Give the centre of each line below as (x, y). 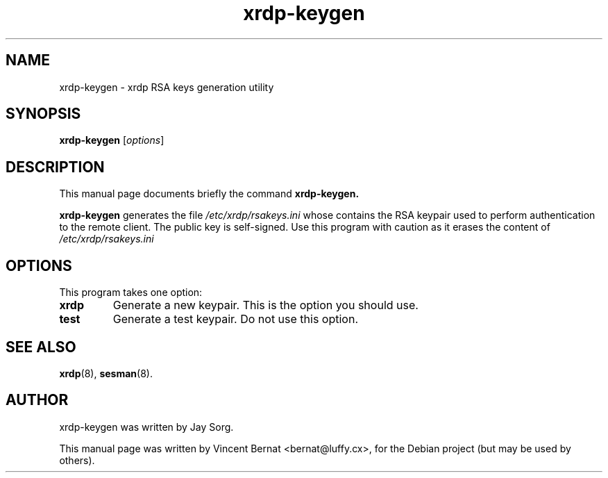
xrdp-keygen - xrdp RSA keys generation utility (167, 87)
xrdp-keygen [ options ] (112, 140)
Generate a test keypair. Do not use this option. (236, 319)
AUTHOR (37, 400)
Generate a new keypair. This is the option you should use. (265, 305)
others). (77, 460)
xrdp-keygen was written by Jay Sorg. (146, 427)
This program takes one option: (131, 292)
